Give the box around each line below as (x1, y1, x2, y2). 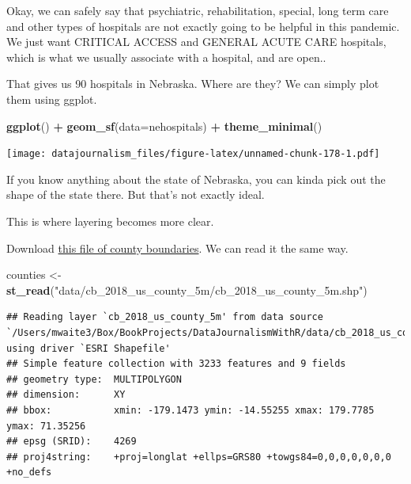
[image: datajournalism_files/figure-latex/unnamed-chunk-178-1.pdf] (6, 148, 380, 160)
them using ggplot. (6, 90, 97, 107)
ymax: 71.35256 (6, 420, 86, 432)
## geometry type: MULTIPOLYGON (6, 373, 182, 385)
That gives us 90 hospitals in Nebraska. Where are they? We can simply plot (6, 75, 379, 92)
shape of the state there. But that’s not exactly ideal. (6, 186, 265, 203)
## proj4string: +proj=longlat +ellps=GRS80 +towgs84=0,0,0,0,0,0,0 (6, 451, 391, 463)
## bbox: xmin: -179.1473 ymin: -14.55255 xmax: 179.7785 (6, 404, 375, 416)
